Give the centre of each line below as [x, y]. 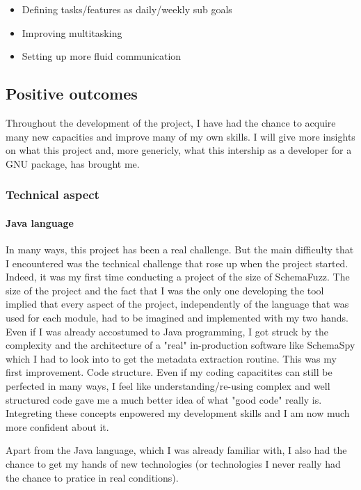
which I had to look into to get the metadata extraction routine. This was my [171, 358]
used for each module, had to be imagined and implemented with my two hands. [177, 317]
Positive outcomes [72, 94]
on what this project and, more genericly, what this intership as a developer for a [179, 150]
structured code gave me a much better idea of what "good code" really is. [164, 399]
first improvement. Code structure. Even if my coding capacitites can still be [169, 372]
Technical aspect [53, 195]
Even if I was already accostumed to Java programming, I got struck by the [167, 331]
